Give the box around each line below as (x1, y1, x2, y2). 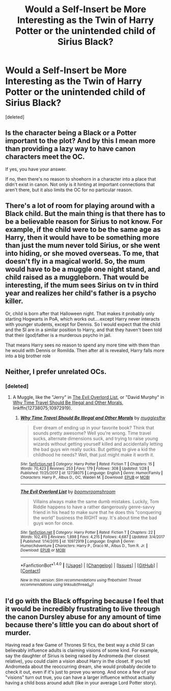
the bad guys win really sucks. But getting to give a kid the (33, 446, 156, 452)
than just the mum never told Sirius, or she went (5, 241, 160, 250)
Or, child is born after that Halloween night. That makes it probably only (5, 310, 155, 316)
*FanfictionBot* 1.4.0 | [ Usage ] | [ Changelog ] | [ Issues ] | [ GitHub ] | (20, 561, 158, 568)
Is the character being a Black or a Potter (5, 129, 136, 137)
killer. (5, 297, 24, 306)
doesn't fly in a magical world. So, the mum (5, 257, 145, 266)
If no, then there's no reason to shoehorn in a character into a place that (5, 176, 156, 182)
